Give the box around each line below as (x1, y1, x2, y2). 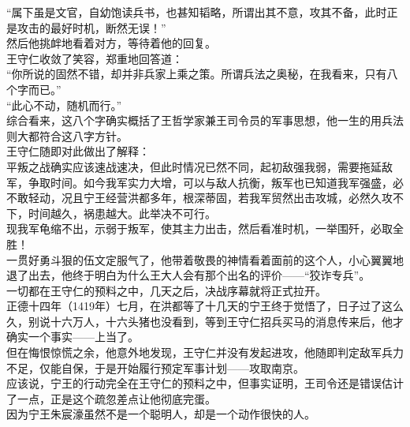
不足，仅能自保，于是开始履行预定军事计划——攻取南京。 (6, 359, 304, 376)
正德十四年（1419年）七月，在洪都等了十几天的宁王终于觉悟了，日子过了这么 (6, 298, 404, 314)
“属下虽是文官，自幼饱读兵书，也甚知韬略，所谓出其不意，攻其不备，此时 (6, 4, 387, 20)
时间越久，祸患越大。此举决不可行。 (28, 204, 216, 221)
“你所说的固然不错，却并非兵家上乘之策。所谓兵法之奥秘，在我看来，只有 (6, 66, 387, 82)
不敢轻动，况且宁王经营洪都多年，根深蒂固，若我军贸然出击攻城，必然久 (6, 189, 382, 206)
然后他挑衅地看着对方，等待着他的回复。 (6, 35, 216, 51)
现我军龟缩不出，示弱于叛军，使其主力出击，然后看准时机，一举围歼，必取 (6, 220, 393, 237)
